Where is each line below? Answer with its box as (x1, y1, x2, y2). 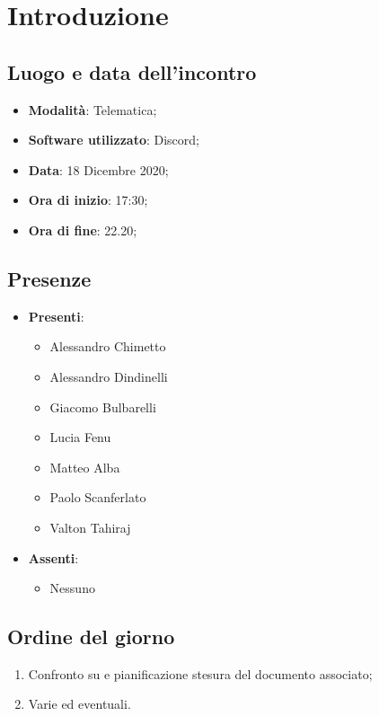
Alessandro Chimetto (49, 337, 166, 356)
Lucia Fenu (49, 428, 111, 446)
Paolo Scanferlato (49, 488, 146, 507)
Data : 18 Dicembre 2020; (28, 160, 169, 179)
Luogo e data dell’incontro (7, 57, 257, 85)
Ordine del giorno (7, 623, 175, 650)
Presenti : (28, 306, 84, 325)
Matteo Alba (49, 457, 120, 476)
